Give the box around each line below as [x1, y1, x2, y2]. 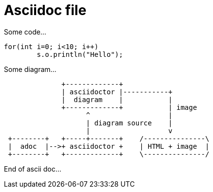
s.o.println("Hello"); [37, 50, 123, 58]
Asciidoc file [4, 2, 87, 18]
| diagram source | [86, 119, 173, 127]
